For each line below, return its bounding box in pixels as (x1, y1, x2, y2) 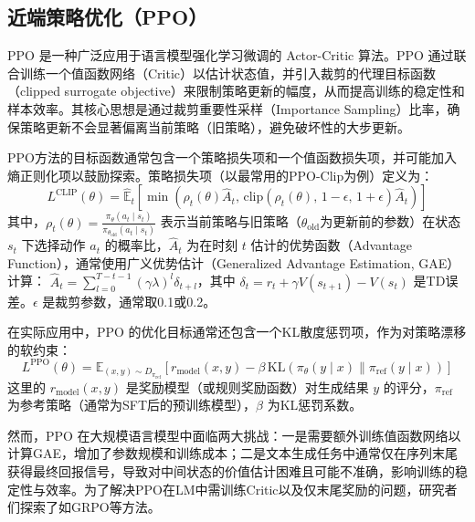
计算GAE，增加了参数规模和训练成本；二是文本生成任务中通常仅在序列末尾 (7, 444, 459, 463)
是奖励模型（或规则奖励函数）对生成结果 (125, 377, 369, 396)
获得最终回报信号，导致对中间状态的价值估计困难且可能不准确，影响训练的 (7, 461, 455, 480)
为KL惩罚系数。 (267, 395, 363, 414)
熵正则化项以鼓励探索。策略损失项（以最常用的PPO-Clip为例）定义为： (7, 165, 434, 184)
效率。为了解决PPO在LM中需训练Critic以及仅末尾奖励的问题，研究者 (45, 479, 458, 498)
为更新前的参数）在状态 (320, 212, 461, 231)
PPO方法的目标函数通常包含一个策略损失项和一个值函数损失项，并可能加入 (7, 148, 457, 167)
